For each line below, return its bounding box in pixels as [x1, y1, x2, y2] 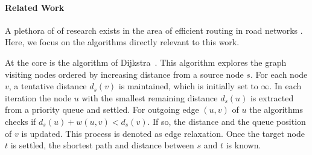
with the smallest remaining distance [81, 91, 218, 104]
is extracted [250, 91, 294, 104]
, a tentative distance [8, 80, 87, 92]
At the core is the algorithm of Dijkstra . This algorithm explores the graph [5, 55, 287, 68]
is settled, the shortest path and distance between [10, 139, 194, 151]
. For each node [250, 68, 308, 80]
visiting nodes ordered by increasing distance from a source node [5, 68, 244, 80]
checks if [5, 115, 36, 127]
